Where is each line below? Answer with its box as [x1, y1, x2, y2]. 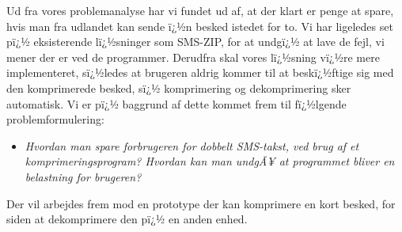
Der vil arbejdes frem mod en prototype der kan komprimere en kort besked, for [6, 195, 396, 211]
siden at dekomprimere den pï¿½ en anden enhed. [6, 211, 248, 227]
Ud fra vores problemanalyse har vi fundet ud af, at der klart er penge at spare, [6, 2, 394, 18]
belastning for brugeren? [25, 168, 142, 184]
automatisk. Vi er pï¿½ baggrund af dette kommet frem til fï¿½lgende [6, 95, 347, 112]
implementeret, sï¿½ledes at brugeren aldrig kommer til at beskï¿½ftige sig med [6, 64, 394, 81]
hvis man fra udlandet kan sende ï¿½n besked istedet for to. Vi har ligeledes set [6, 17, 393, 34]
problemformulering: [6, 111, 104, 127]
